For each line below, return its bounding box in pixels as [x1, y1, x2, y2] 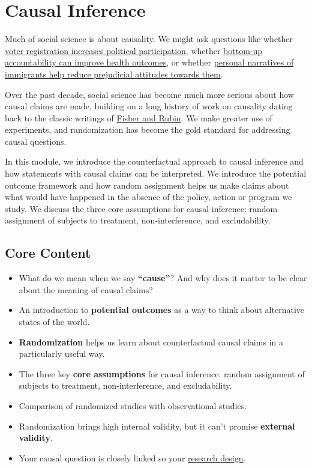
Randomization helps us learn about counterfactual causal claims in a [19, 335, 283, 348]
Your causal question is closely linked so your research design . [19, 451, 246, 464]
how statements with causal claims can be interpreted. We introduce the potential [5, 167, 307, 180]
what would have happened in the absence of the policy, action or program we [5, 190, 292, 203]
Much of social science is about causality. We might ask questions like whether [5, 32, 293, 45]
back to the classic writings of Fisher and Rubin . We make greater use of [5, 111, 272, 124]
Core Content [5, 243, 91, 262]
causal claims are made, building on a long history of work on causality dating [5, 100, 293, 112]
